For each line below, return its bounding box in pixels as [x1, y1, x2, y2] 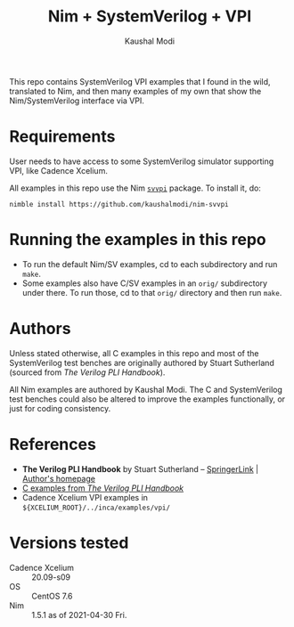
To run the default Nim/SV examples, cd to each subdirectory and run [21, 258, 278, 269]
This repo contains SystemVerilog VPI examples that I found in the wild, [9, 76, 271, 86]
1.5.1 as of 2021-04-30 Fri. [31, 609, 127, 620]
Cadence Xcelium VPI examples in [21, 492, 149, 502]
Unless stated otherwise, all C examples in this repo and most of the [9, 347, 259, 358]
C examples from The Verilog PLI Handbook [21, 483, 184, 493]
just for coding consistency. [9, 403, 111, 413]
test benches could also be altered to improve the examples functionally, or [9, 394, 286, 404]
